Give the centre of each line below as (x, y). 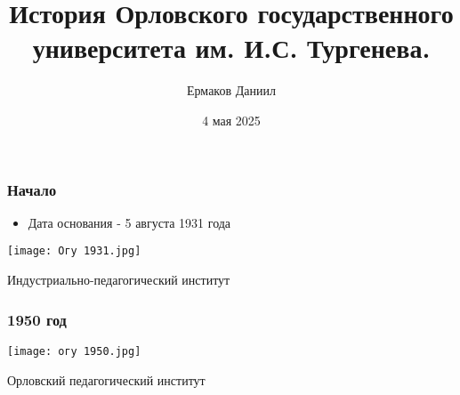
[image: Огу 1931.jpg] (74, 251)
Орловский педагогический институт (106, 379)
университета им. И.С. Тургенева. (231, 48)
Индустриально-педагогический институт (119, 280)
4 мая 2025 (231, 120)
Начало (32, 189)
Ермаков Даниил (231, 90)
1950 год (37, 319)
